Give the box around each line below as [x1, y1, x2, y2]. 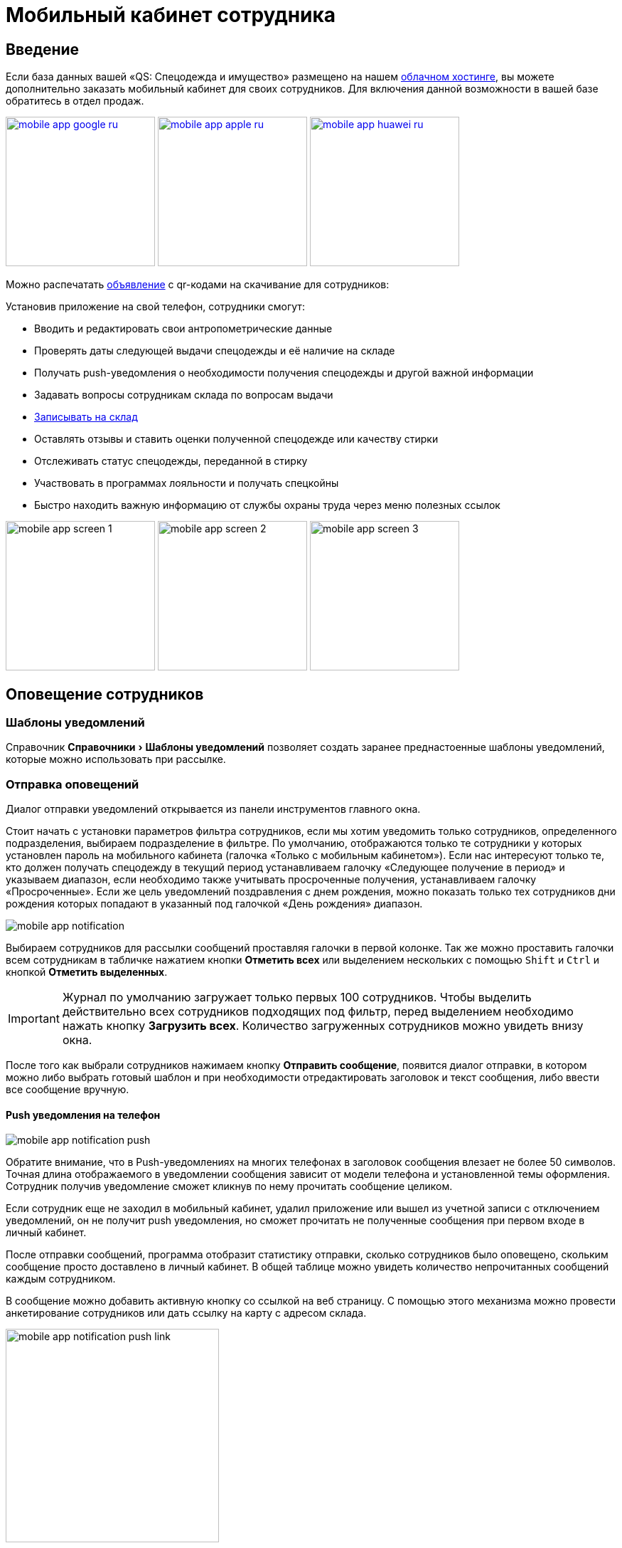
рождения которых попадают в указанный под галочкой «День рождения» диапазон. [6, 897, 423, 910]
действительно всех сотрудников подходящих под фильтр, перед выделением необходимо [62, 1004, 574, 1019]
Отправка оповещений [6, 776, 139, 791]
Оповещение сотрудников [6, 685, 204, 703]
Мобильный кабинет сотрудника [6, 3, 336, 27]
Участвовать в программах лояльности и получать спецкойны [34, 477, 339, 490]
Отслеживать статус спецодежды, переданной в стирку [34, 455, 308, 468]
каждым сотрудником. [6, 1273, 116, 1285]
